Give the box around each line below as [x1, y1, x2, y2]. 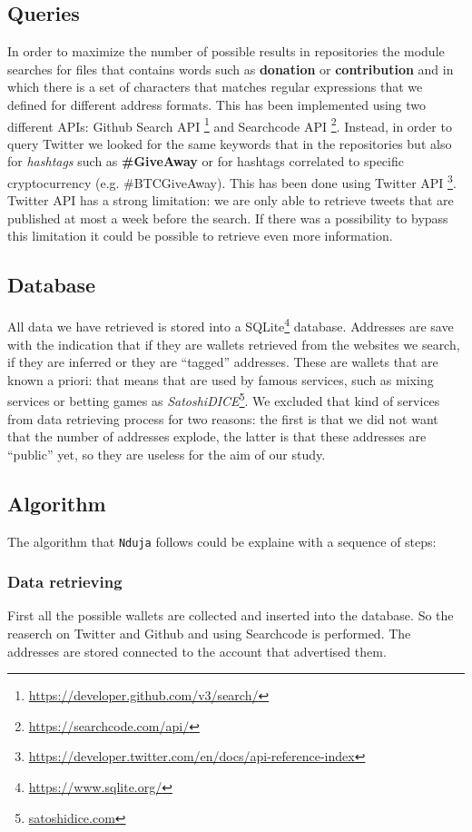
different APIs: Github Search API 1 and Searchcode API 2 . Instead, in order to [7, 114, 452, 135]
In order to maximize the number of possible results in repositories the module [7, 42, 445, 61]
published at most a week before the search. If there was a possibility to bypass [7, 208, 448, 227]
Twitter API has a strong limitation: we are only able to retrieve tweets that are [7, 191, 454, 210]
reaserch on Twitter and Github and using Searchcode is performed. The [7, 623, 411, 642]
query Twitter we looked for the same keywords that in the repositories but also [7, 134, 452, 153]
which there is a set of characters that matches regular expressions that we [7, 77, 423, 96]
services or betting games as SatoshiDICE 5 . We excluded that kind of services [7, 389, 440, 410]
